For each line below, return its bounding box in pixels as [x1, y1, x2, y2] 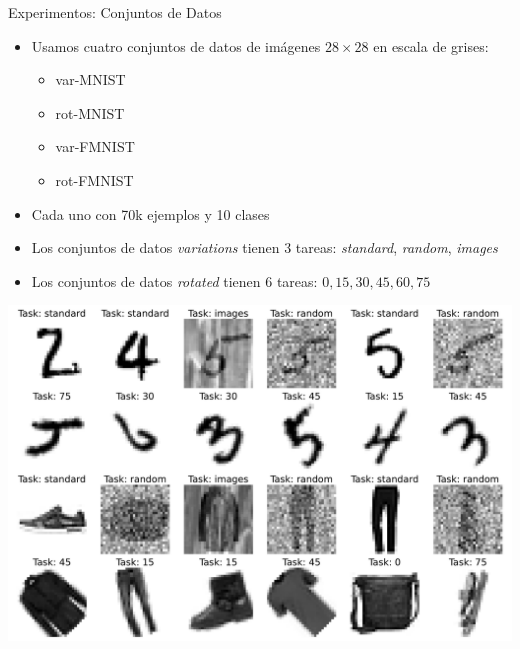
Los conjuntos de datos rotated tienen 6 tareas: [31, 270, 318, 291]
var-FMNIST [55, 136, 135, 157]
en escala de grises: [373, 35, 489, 56]
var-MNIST [55, 69, 126, 90]
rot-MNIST [55, 102, 125, 123]
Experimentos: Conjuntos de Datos [8, 2, 222, 22]
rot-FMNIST [55, 169, 134, 190]
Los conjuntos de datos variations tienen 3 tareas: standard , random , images [31, 237, 498, 258]
